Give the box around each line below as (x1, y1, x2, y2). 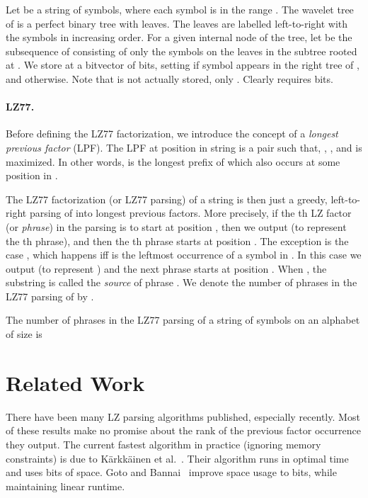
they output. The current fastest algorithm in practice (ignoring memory (6, 436, 321, 451)
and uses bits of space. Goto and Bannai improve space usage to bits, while (6, 465, 337, 480)
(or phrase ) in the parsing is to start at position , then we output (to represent (6, 219, 347, 234)
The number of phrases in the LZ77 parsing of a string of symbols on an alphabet (6, 312, 360, 327)
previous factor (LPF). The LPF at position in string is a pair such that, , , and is (6, 140, 362, 154)
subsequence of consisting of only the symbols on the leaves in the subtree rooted (6, 43, 357, 58)
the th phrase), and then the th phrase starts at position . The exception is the (6, 233, 349, 248)
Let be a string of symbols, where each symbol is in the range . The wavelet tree (6, 2, 354, 16)
